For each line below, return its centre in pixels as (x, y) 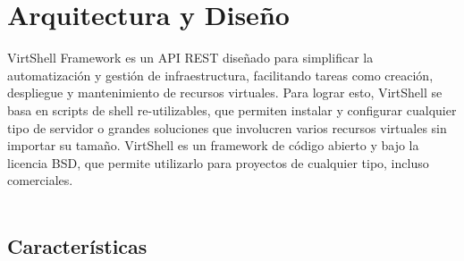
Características (77, 245)
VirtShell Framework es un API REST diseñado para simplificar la (190, 58)
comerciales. (40, 180)
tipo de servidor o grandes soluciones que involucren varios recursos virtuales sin (227, 127)
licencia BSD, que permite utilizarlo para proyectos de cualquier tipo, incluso (218, 162)
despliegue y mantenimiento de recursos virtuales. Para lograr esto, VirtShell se (225, 93)
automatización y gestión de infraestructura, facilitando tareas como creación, (220, 75)
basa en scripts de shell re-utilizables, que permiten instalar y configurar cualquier (232, 109)
